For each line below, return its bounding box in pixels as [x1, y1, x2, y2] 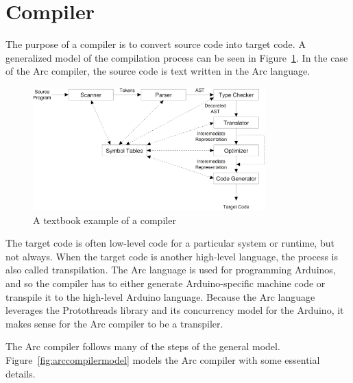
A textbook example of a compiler [33, 212, 176, 227]
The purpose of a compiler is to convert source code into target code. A [5, 37, 306, 51]
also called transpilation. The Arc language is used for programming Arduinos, [5, 262, 336, 277]
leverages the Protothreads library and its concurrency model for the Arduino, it [5, 303, 344, 317]
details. [5, 366, 36, 380]
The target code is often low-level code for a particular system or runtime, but [5, 236, 334, 250]
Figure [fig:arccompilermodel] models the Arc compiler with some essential [5, 353, 320, 367]
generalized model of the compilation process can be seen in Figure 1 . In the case [5, 50, 348, 64]
